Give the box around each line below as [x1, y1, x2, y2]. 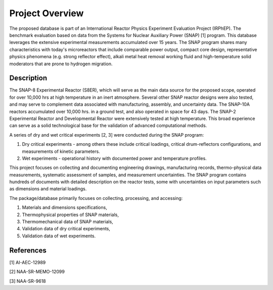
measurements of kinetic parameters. [22, 148, 101, 154]
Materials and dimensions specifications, [22, 204, 107, 211]
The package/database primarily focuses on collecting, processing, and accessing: [9, 195, 183, 201]
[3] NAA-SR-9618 [9, 278, 46, 284]
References [9, 246, 47, 255]
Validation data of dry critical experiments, [22, 226, 111, 232]
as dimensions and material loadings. [9, 186, 87, 192]
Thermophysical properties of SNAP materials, [22, 212, 119, 218]
